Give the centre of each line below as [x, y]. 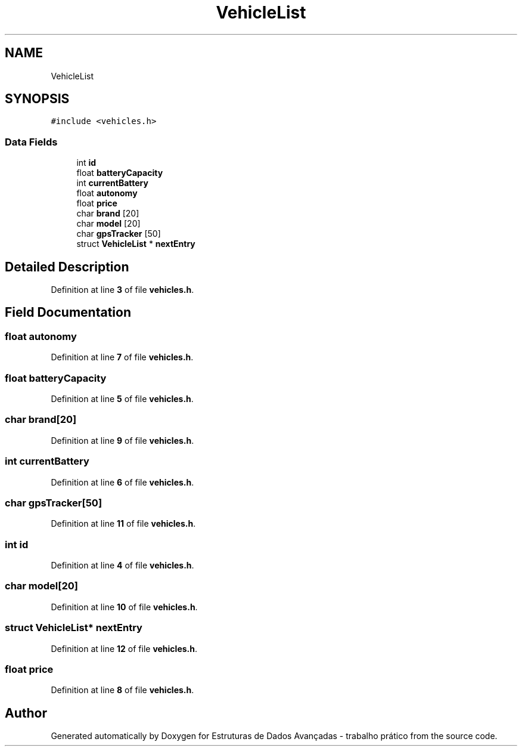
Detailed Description [67, 267]
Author [26, 713]
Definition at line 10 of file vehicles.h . [124, 607]
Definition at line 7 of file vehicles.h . [122, 357]
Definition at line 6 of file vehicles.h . [122, 482]
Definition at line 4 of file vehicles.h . [122, 565]
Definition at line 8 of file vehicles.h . [122, 690]
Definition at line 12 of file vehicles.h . [124, 648]
